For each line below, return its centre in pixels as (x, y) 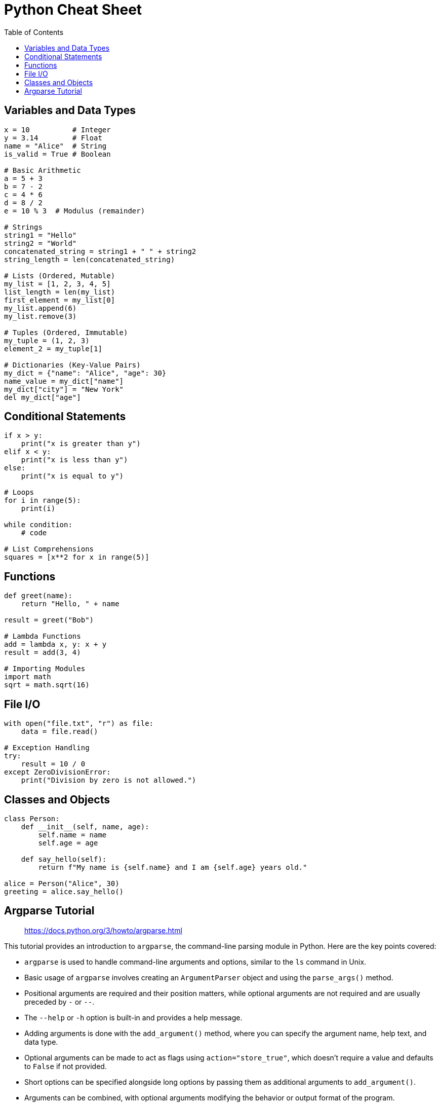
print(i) (38, 509)
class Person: (32, 818)
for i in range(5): (43, 501)
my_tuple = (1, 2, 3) (47, 340)
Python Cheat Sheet (73, 10)
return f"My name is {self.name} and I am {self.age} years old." (173, 867)
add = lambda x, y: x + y (55, 645)
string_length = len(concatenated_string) (90, 259)
